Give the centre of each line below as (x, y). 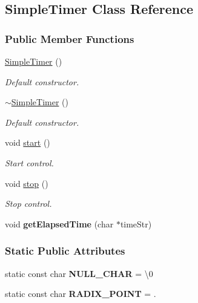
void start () (28, 142)
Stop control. (28, 204)
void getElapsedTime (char (59, 223)
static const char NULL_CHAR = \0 (79, 273)
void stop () (27, 183)
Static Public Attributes (65, 251)
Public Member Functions (70, 38)
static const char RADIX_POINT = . (81, 294)
